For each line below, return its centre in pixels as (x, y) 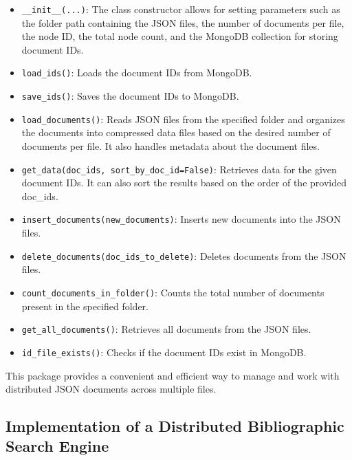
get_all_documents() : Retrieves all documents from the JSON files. (166, 329)
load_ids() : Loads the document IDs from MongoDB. (137, 73)
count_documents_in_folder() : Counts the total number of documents (173, 292)
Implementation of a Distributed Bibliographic (175, 426)
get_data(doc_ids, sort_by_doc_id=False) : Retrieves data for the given (179, 169)
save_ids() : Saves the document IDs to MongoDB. (130, 96)
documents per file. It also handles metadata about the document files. (170, 146)
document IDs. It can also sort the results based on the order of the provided (184, 183)
